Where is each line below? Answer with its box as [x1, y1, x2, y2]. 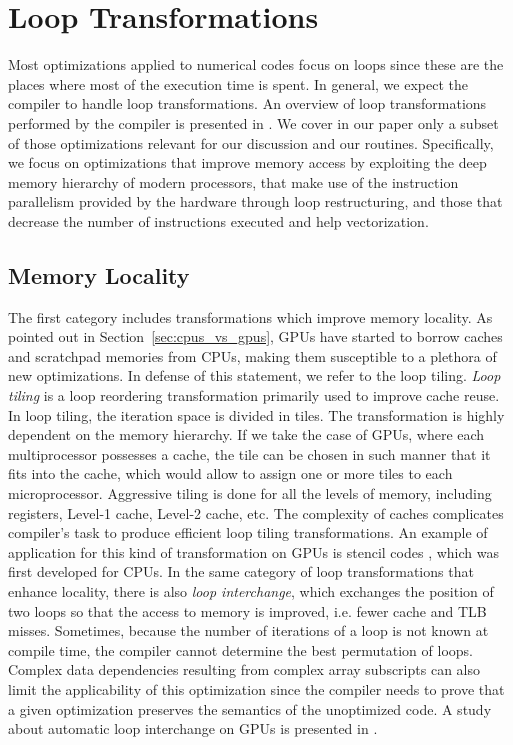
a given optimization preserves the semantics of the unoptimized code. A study [8, 698, 492, 719]
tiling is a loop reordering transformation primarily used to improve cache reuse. [8, 385, 500, 406]
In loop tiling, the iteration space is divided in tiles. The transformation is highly [8, 404, 505, 425]
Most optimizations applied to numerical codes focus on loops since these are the [8, 54, 504, 75]
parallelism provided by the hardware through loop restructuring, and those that [8, 191, 503, 212]
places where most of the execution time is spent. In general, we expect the [8, 73, 468, 94]
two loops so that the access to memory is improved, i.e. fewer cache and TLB [8, 600, 487, 621]
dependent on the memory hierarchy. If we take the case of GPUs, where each [8, 424, 485, 445]
